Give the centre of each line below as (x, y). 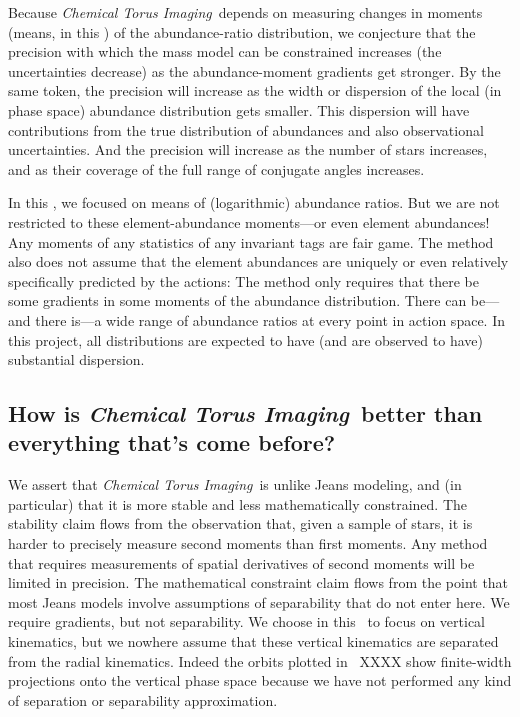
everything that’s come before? (172, 442)
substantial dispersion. (76, 359)
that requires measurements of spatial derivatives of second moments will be (241, 562)
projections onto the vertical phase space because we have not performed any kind (260, 680)
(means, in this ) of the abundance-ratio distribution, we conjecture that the (242, 31)
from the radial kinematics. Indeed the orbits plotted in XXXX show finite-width (260, 660)
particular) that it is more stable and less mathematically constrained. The (238, 503)
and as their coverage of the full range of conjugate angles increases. (216, 168)
